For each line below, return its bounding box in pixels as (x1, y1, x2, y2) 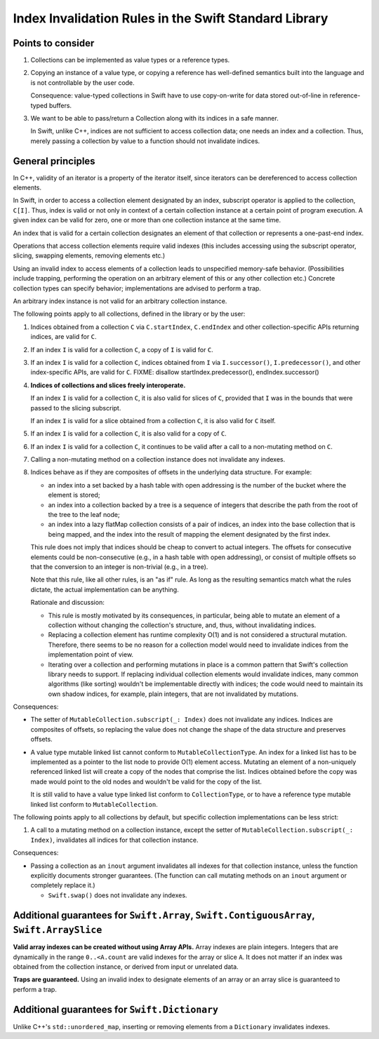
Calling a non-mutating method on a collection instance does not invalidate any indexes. (30, 455, 286, 464)
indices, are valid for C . (30, 333, 97, 341)
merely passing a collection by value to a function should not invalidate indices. (30, 137, 260, 145)
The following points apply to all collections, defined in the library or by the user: (13, 309, 246, 319)
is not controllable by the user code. (30, 78, 135, 87)
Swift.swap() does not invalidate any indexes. (48, 891, 187, 899)
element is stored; (48, 491, 100, 500)
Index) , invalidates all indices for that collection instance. (30, 836, 199, 844)
